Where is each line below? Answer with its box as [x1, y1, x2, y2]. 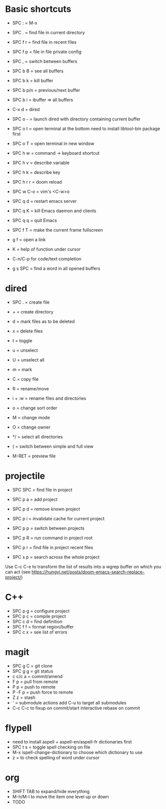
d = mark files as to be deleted [12, 318, 75, 324]
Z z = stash [12, 694, 36, 700]
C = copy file [12, 376, 39, 382]
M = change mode [12, 414, 51, 420]
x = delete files [12, 328, 43, 334]
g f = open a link [12, 237, 46, 243]
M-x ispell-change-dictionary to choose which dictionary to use [12, 749, 143, 755]
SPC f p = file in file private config [12, 49, 82, 55]
